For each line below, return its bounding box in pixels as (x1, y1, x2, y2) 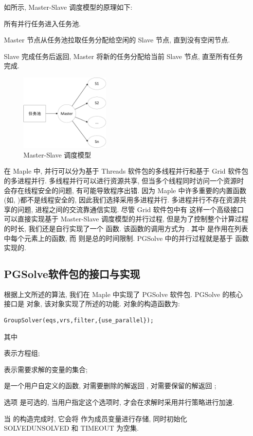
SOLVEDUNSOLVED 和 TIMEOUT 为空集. (4, 423, 139, 433)
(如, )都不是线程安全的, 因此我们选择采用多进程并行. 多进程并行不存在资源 (4, 195, 240, 205)
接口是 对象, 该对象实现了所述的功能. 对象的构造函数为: (4, 298, 180, 309)
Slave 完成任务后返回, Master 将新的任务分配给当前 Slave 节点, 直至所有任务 (4, 51, 243, 61)
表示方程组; (4, 348, 40, 358)
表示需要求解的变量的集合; (4, 364, 88, 374)
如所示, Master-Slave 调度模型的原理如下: (4, 2, 132, 12)
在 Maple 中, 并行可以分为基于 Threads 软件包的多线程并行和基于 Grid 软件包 (4, 166, 249, 176)
